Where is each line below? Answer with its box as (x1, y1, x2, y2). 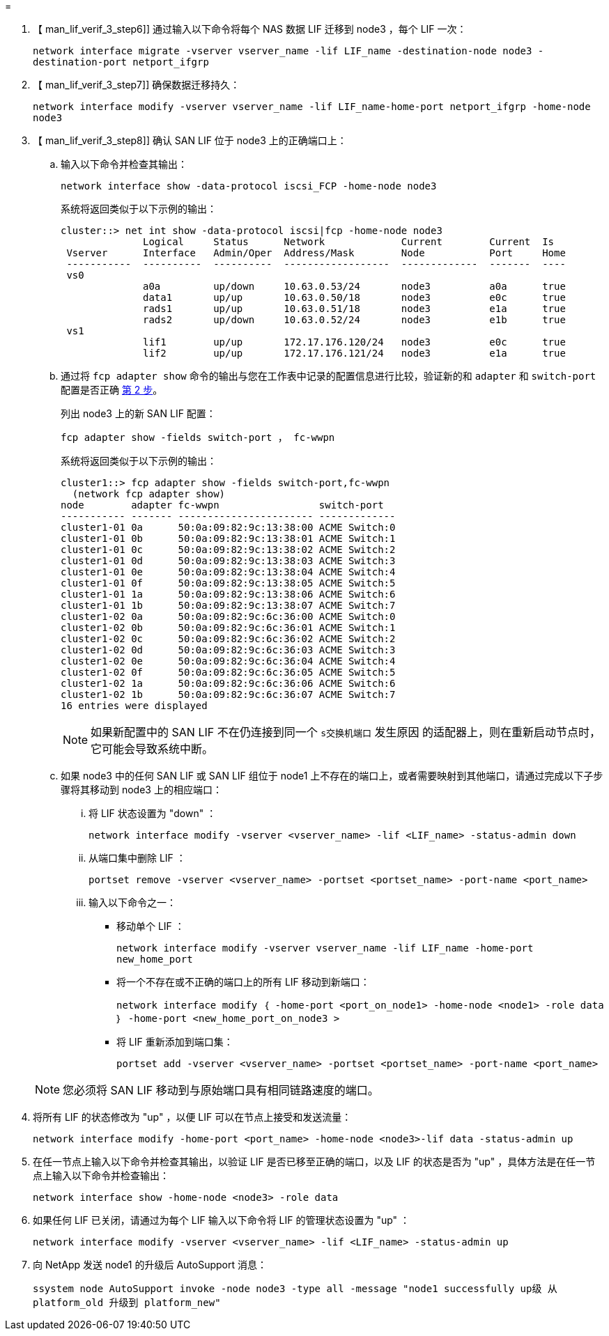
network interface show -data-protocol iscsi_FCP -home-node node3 (61, 180, 437, 192)
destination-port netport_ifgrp (33, 56, 209, 68)
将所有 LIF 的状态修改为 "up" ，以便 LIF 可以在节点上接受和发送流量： (33, 1111, 352, 1123)
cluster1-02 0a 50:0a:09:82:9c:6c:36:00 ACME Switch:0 (61, 611, 396, 622)
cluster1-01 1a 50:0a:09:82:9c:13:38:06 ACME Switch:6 (61, 589, 396, 600)
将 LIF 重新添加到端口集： (116, 1036, 233, 1048)
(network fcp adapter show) (72, 488, 226, 499)
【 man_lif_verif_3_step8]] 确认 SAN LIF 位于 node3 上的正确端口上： (33, 134, 347, 146)
